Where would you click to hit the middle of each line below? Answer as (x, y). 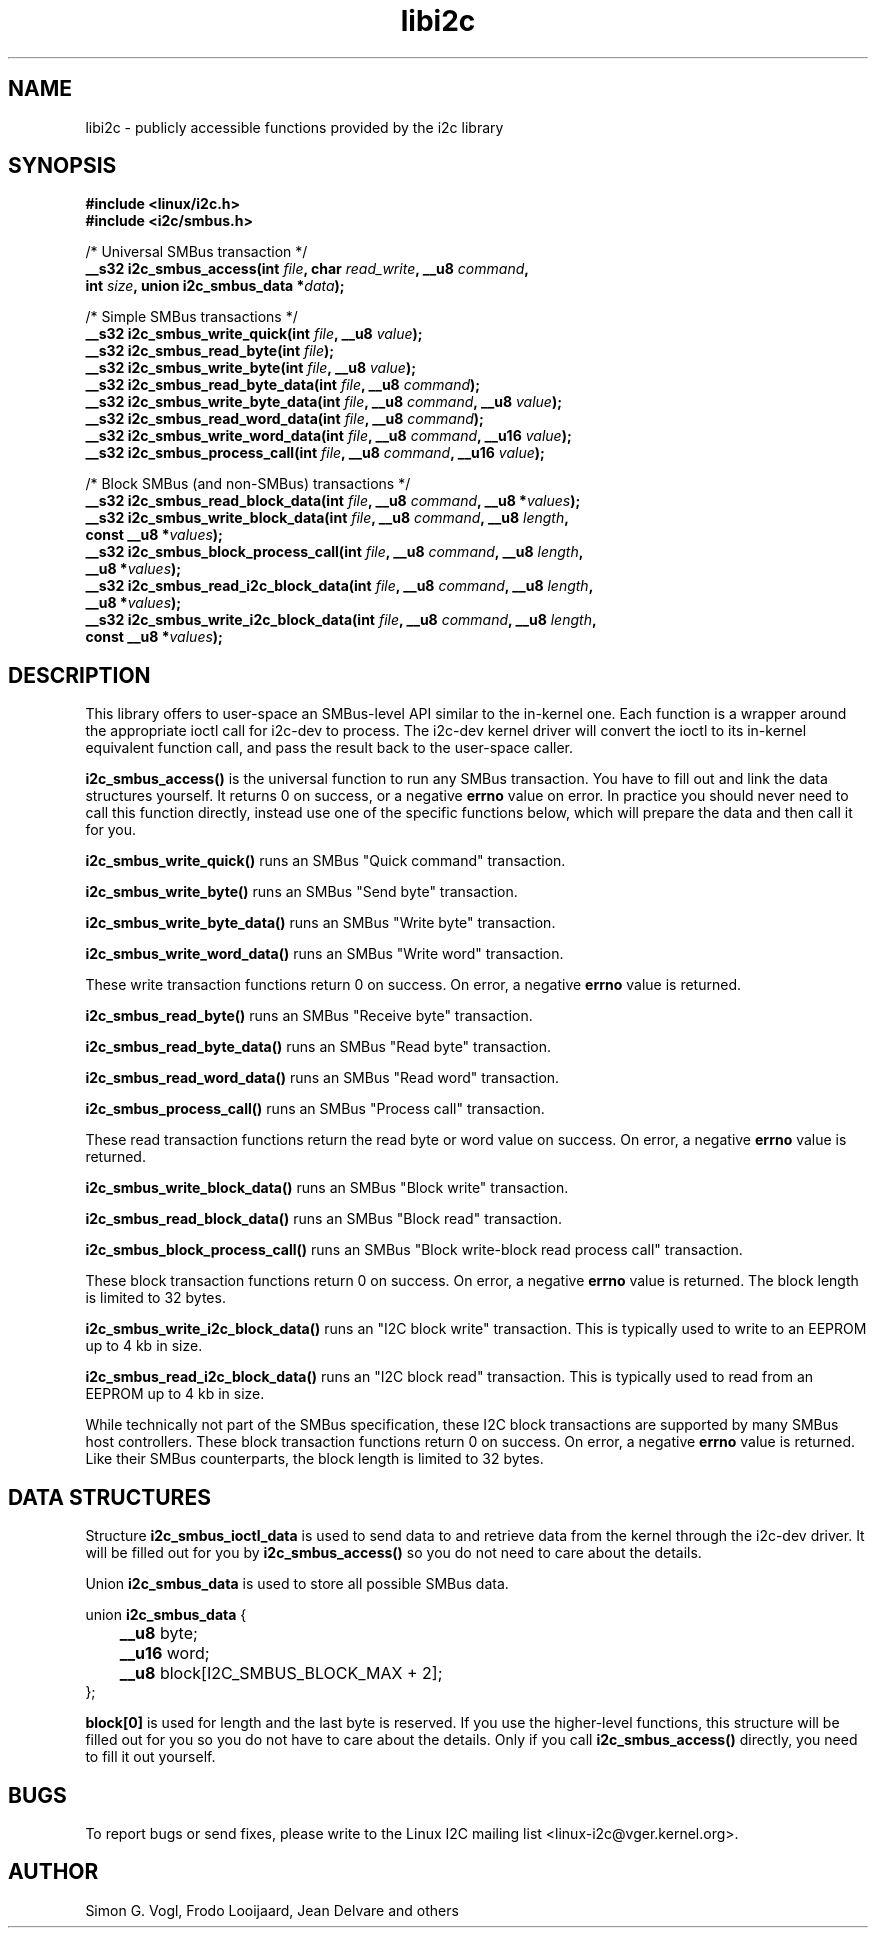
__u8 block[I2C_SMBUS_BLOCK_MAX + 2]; (281, 1673)
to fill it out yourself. (150, 1757)
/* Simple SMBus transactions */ (191, 317)
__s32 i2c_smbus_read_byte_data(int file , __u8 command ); (283, 385)
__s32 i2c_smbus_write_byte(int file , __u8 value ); (251, 368)
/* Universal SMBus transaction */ (196, 252)
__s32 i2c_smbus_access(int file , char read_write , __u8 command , (307, 269)
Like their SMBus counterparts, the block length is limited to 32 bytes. (314, 1459)
